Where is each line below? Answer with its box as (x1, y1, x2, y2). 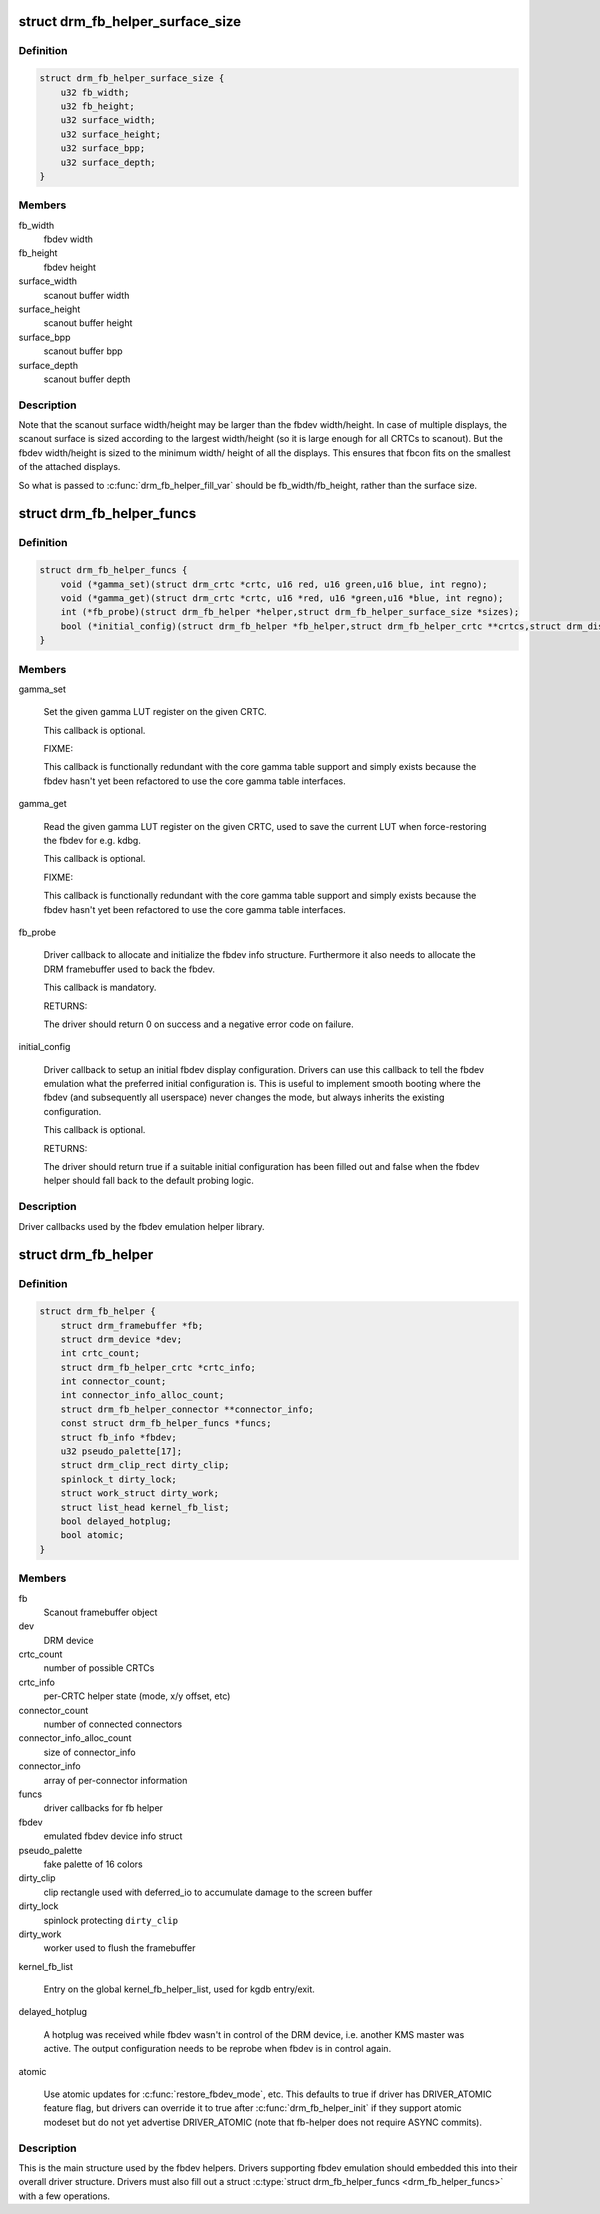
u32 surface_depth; (60, 156, 157, 168)
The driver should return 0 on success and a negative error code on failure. (43, 1018, 354, 1030)
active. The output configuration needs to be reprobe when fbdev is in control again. (43, 2043, 392, 2055)
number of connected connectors (43, 1718, 183, 1730)
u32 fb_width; (60, 86, 130, 98)
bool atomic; (60, 1530, 125, 1541)
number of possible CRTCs (43, 1662, 155, 1674)
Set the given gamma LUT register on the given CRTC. (43, 706, 267, 718)
